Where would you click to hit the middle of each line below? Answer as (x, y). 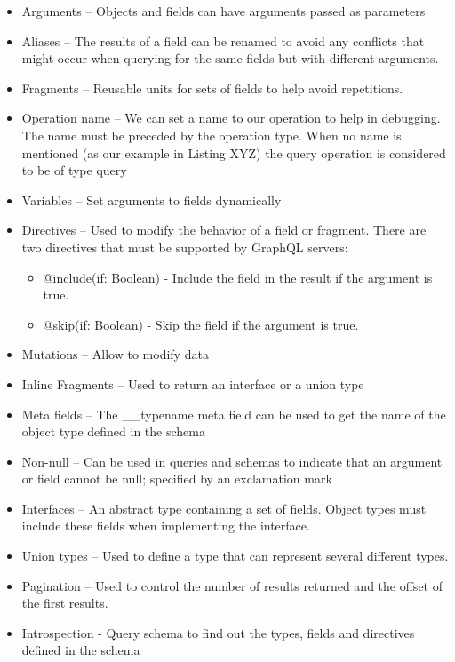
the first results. (65, 603)
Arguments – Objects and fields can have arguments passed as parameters (224, 11)
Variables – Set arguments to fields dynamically (152, 199)
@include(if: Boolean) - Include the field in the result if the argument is (238, 277)
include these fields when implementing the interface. (166, 526)
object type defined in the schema (113, 431)
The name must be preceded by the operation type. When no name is (212, 135)
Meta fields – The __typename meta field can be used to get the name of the (234, 414)
